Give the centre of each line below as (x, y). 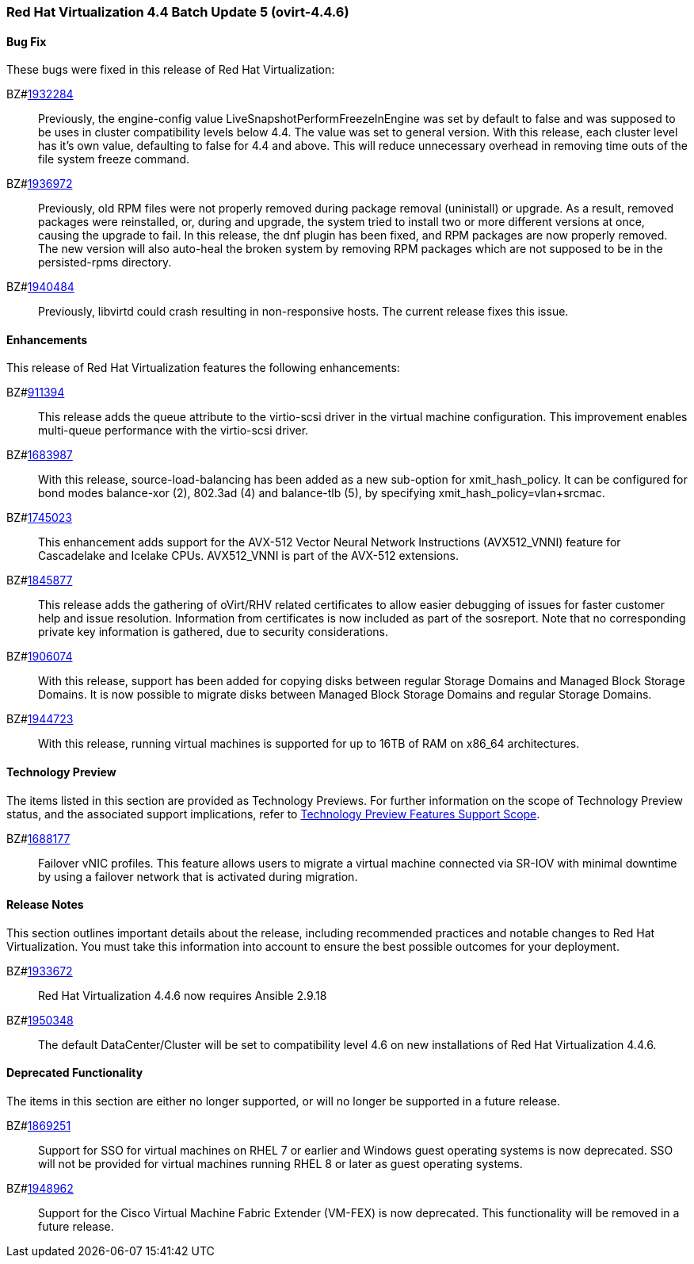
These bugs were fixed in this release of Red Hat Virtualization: (171, 70)
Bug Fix (27, 41)
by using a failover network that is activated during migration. (198, 876)
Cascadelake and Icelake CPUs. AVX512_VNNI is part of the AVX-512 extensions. (248, 556)
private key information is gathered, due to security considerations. (213, 632)
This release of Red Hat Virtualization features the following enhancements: (203, 368)
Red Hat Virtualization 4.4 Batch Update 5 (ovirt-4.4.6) (178, 12)
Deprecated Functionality (75, 1073)
